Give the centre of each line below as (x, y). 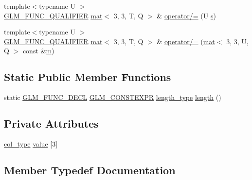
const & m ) (38, 51)
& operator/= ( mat (186, 41)
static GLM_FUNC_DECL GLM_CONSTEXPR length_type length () (113, 97)
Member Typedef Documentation (90, 170)
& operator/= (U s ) (186, 15)
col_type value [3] (31, 143)
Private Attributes (51, 123)
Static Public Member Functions (88, 77)
